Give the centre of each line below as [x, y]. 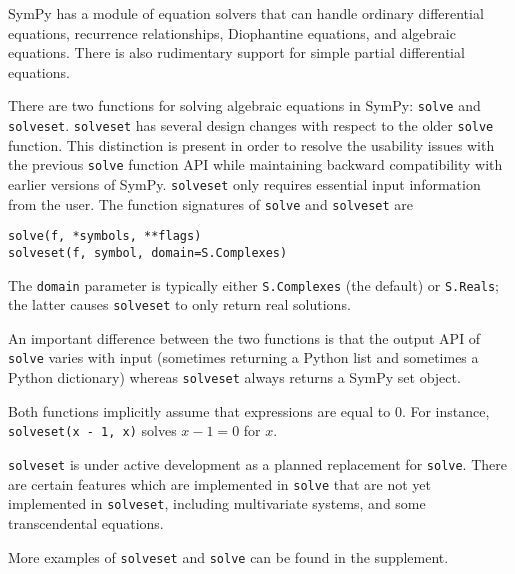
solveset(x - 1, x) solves [92, 430]
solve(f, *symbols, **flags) [105, 236]
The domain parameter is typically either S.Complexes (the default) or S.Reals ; [253, 284]
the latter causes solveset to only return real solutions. [179, 304]
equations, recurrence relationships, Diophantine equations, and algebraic [232, 32]
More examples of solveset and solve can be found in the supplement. [228, 556]
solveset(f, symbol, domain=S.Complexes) [148, 252]
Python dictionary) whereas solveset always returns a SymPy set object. [234, 377]
